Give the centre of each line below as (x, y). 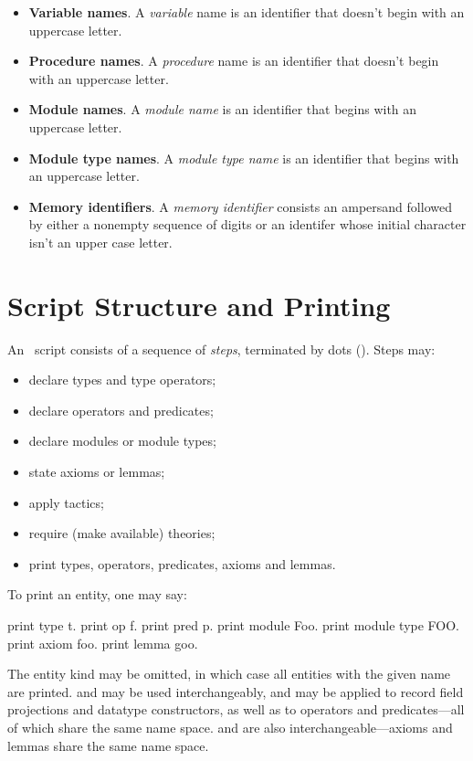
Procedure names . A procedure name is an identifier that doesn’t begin (234, 61)
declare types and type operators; (122, 380)
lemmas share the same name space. (108, 745)
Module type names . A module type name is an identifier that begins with (244, 158)
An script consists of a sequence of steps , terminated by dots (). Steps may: (221, 349)
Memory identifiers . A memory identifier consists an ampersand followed (240, 206)
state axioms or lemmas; (97, 472)
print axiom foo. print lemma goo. (103, 643)
